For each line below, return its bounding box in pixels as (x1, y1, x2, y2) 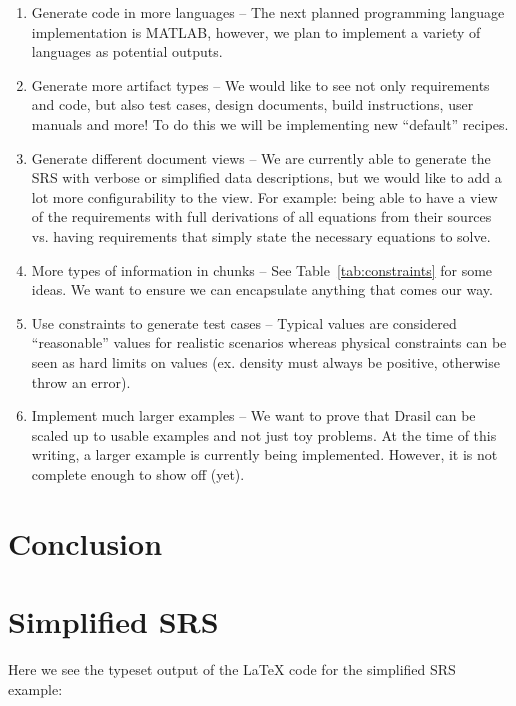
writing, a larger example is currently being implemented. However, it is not (31, 444, 498, 465)
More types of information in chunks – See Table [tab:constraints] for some (31, 259, 493, 280)
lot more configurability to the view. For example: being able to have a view (31, 186, 498, 207)
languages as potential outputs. (31, 41, 223, 62)
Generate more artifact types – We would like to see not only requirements (31, 74, 490, 95)
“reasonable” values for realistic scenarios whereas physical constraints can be (31, 332, 507, 353)
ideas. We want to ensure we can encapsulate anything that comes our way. (31, 279, 493, 300)
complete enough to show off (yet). (31, 463, 245, 484)
